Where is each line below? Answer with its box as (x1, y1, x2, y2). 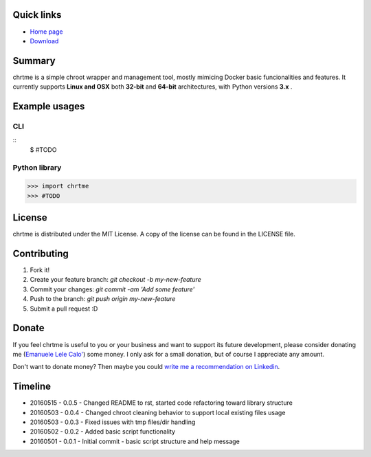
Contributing (12, 248, 69, 259)
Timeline (12, 381, 52, 392)
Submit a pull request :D (30, 304, 98, 313)
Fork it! (30, 266, 50, 274)
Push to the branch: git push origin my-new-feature (30, 295, 176, 303)
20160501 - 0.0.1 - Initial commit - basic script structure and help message (30, 437, 240, 445)
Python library (12, 162, 62, 172)
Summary (12, 55, 56, 67)
